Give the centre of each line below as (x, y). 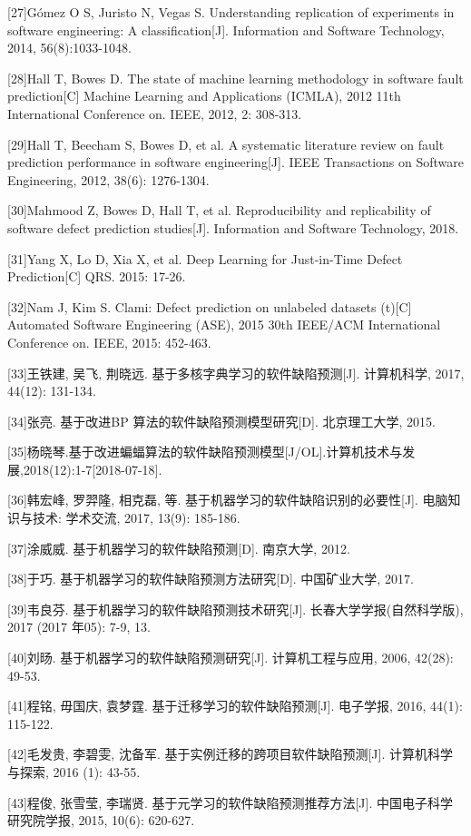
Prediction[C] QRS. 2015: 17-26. (97, 276)
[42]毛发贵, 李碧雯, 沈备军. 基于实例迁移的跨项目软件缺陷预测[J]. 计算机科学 (230, 754)
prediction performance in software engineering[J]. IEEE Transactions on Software (235, 162)
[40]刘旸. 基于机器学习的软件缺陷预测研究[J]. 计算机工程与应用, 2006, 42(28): (231, 658)
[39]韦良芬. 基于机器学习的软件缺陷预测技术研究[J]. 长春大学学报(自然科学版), (235, 609)
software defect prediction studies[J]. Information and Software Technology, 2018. (233, 227)
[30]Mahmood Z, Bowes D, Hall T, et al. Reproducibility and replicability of (219, 210)
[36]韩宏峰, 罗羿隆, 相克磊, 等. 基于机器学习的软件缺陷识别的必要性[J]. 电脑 (228, 500)
